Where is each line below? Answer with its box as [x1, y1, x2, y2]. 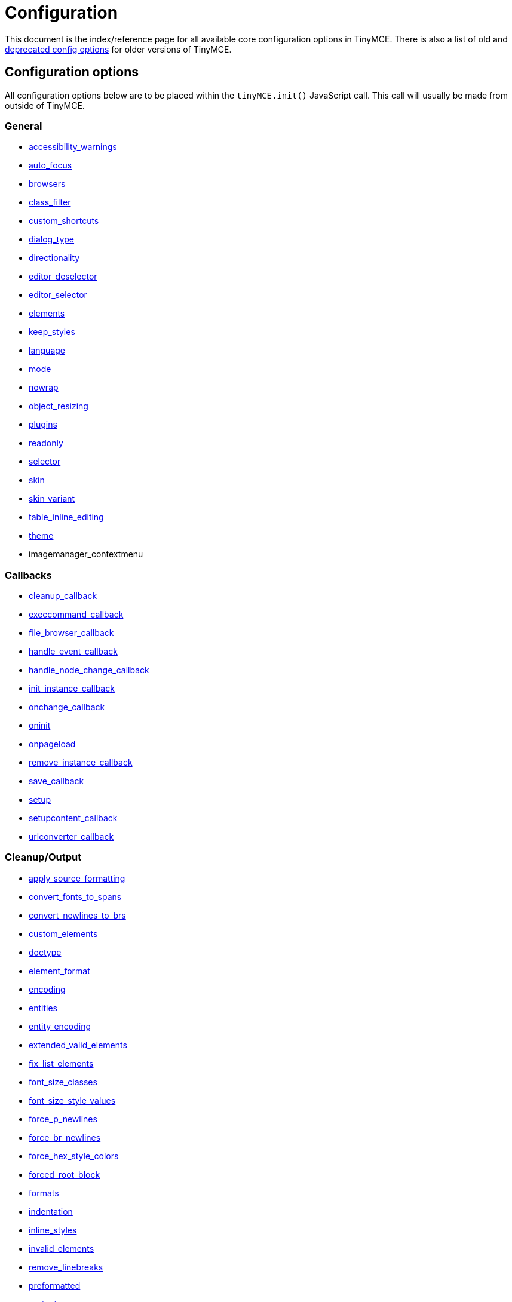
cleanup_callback [29, 591, 97, 601]
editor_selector [29, 290, 87, 300]
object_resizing [29, 401, 88, 412]
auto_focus [29, 160, 72, 171]
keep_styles [29, 327, 75, 337]
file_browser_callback [29, 628, 114, 638]
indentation [29, 1206, 73, 1217]
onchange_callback [29, 702, 105, 713]
